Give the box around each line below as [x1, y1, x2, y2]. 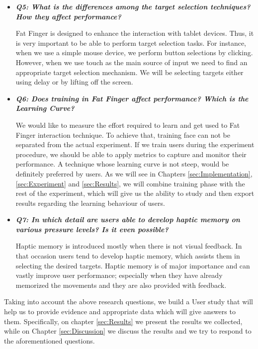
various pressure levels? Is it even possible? [15, 224, 169, 234]
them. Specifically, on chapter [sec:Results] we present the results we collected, [4, 316, 243, 326]
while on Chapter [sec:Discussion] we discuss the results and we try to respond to [4, 326, 252, 336]
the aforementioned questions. [4, 335, 95, 346]
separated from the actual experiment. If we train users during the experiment [15, 139, 255, 150]
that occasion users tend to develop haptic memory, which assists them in [15, 251, 240, 261]
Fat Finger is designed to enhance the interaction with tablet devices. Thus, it [15, 28, 254, 38]
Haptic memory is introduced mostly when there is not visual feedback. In [15, 241, 242, 251]
